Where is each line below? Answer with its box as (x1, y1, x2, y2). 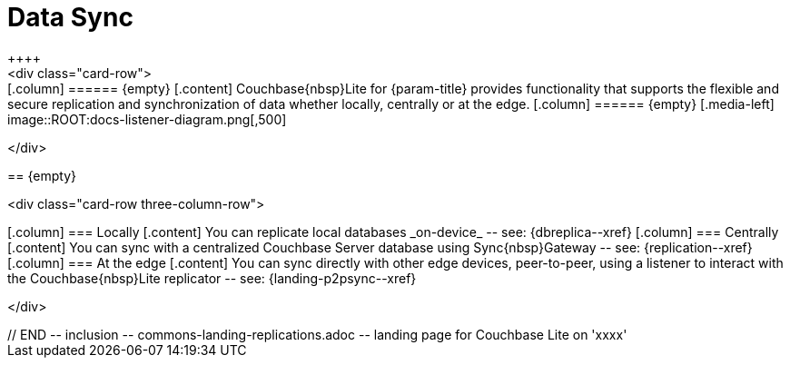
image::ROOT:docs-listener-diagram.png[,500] (7, 111, 287, 127)
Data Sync (7, 2, 133, 33)
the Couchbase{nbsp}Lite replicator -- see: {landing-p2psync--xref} (7, 270, 417, 286)
